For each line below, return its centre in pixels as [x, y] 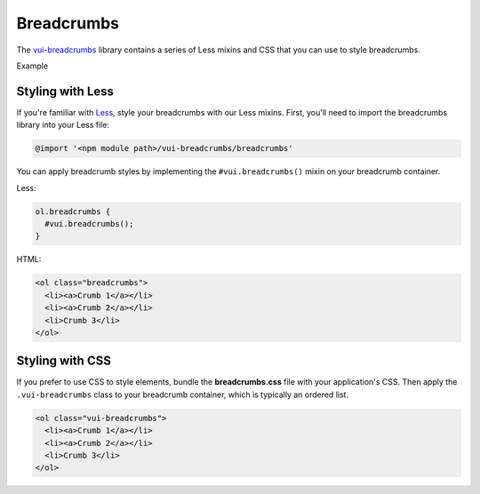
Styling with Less [65, 91]
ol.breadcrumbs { [73, 211]
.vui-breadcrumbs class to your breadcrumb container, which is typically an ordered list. [183, 394]
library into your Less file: [63, 125]
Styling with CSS [64, 361]
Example [32, 66]
